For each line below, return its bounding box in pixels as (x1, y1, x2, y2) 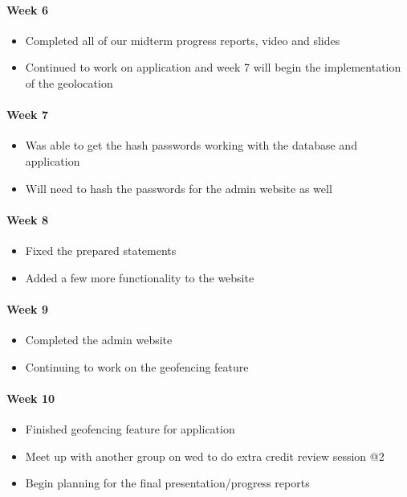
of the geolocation (25, 74, 113, 91)
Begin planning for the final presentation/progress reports (25, 474, 310, 491)
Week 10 (6, 389, 55, 406)
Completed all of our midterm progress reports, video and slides (25, 31, 340, 48)
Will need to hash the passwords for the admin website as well (25, 179, 332, 196)
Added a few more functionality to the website (25, 269, 254, 285)
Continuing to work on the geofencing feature (25, 358, 249, 375)
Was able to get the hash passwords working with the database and (25, 137, 357, 154)
